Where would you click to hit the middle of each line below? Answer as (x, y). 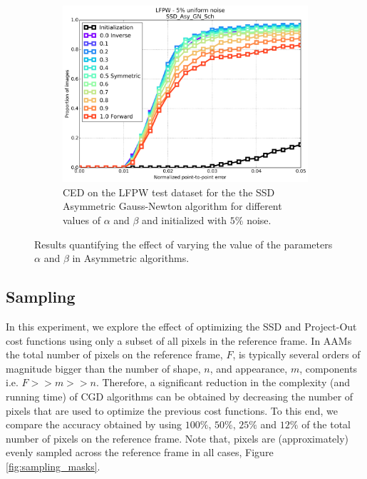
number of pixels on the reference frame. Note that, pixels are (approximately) (177, 438)
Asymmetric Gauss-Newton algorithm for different (172, 206)
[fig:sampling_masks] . (53, 466)
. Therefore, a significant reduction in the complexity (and (223, 382)
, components (329, 368)
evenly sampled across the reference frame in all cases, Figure (140, 452)
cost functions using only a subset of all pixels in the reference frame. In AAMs (179, 340)
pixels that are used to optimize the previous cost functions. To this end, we (172, 410)
